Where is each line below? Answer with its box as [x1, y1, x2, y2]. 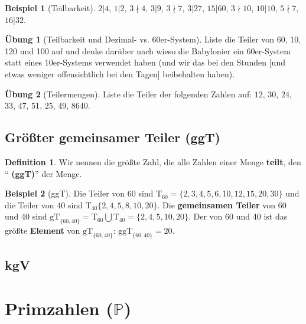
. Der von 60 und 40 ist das [188, 210, 288, 222]
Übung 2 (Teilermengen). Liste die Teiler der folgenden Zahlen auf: [5, 87, 252, 100]
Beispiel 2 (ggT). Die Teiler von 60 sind [5, 187, 154, 199]
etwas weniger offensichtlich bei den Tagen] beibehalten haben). [5, 67, 235, 80]
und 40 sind [5, 210, 47, 222]
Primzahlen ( [5, 296, 113, 320]
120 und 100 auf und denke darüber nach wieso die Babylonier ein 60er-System [5, 44, 291, 57]
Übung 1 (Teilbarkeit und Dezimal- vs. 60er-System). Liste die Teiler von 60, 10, [5, 33, 301, 45]
